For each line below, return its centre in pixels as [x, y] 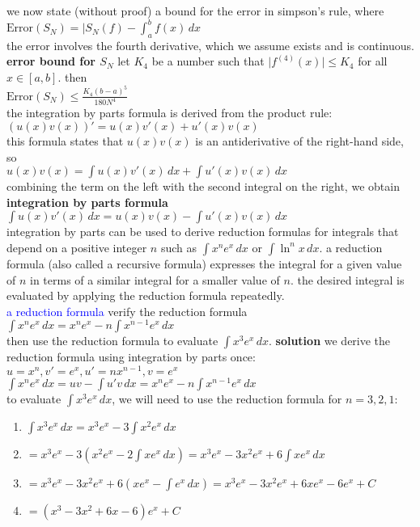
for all [373, 61]
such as [178, 247]
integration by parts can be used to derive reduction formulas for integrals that [203, 232]
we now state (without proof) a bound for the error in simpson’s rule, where [195, 11]
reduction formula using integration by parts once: [131, 357]
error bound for [51, 61]
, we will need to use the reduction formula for [227, 399]
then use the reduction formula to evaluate [112, 341]
